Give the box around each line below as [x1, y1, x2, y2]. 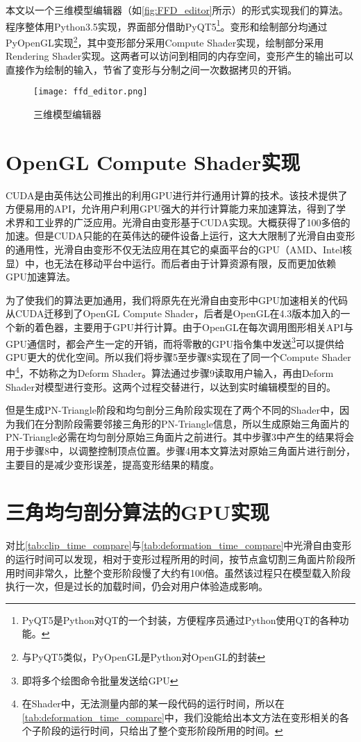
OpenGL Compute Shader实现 [6, 147, 301, 176]
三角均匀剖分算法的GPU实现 [6, 498, 270, 526]
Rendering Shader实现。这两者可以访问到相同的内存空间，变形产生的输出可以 [6, 49, 354, 63]
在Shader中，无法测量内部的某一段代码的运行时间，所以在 [22, 696, 285, 711]
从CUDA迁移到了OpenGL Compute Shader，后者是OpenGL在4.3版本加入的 [6, 306, 341, 321]
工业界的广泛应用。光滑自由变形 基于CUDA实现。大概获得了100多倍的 [34, 214, 351, 229]
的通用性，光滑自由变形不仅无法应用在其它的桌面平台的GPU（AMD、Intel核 [6, 242, 353, 257]
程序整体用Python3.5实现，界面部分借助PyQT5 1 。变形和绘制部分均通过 [6, 17, 328, 33]
